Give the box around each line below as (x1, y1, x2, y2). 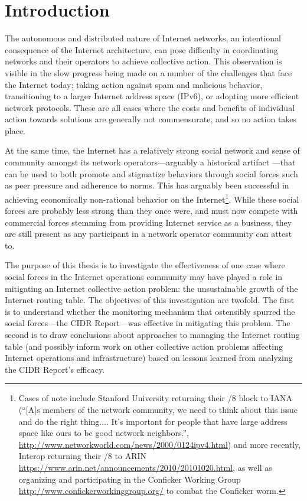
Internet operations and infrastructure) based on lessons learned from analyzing (5, 352, 293, 364)
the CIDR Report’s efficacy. (5, 363, 105, 375)
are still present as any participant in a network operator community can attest (5, 227, 292, 240)
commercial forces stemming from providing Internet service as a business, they (5, 216, 292, 228)
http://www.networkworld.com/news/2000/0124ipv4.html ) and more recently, (18, 438, 301, 450)
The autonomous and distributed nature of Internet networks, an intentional (5, 32, 281, 44)
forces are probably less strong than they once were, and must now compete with (5, 204, 298, 217)
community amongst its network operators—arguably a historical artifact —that (5, 156, 296, 168)
